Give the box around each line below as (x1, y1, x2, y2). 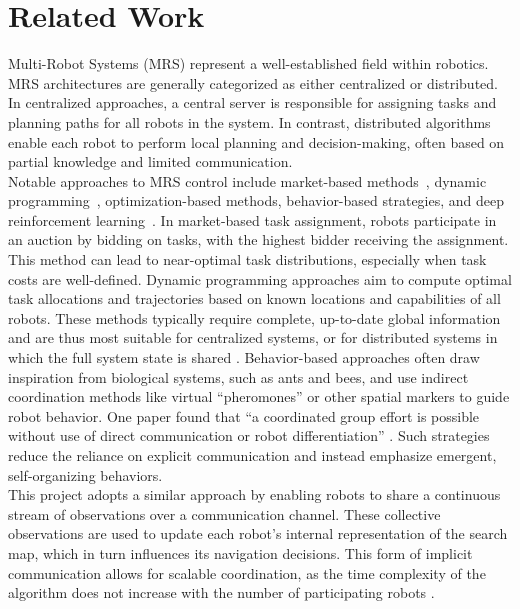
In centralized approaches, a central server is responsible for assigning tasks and (8, 92, 497, 113)
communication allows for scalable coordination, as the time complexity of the (8, 562, 486, 583)
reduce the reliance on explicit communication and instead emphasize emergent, (8, 445, 497, 465)
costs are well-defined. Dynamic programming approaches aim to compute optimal (8, 268, 512, 289)
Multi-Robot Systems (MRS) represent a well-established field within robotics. (8, 53, 489, 74)
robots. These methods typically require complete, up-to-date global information (8, 307, 501, 328)
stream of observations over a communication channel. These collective (8, 503, 441, 524)
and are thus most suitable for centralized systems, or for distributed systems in (8, 327, 498, 348)
